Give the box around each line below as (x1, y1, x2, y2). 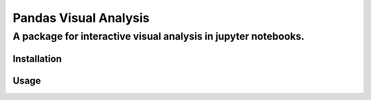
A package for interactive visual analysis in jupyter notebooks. (12, 30, 305, 42)
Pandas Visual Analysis (12, 10, 150, 25)
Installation (12, 53, 62, 64)
